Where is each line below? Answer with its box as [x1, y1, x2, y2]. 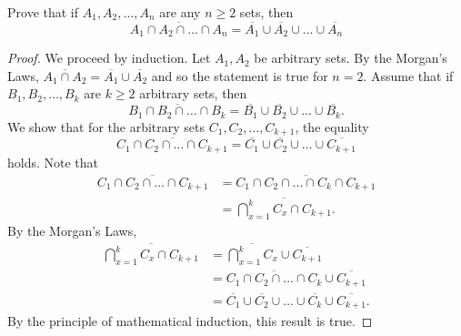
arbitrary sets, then [139, 84, 247, 103]
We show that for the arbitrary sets [7, 117, 205, 136]
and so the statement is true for [151, 66, 328, 85]
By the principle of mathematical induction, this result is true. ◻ [7, 311, 373, 331]
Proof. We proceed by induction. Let [7, 48, 211, 67]
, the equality [295, 117, 369, 136]
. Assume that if [363, 66, 454, 85]
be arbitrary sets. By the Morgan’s [254, 48, 447, 67]
